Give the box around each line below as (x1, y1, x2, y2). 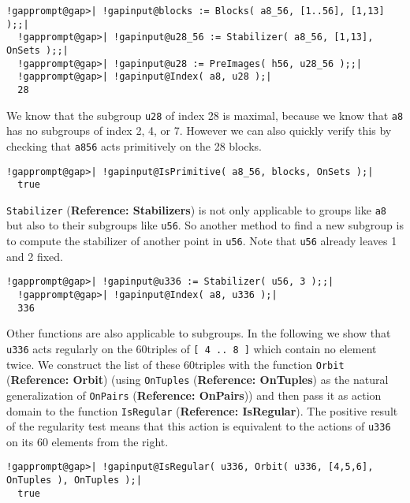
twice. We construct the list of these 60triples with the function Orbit (6, 356, 345, 372)
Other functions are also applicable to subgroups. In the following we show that (6, 325, 391, 341)
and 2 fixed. (6, 248, 63, 264)
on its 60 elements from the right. (6, 433, 169, 449)
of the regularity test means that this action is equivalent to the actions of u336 (6, 418, 391, 434)
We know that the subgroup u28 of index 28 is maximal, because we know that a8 (6, 106, 404, 123)
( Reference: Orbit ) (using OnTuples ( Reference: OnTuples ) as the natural (6, 371, 389, 388)
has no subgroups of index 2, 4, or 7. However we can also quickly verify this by (6, 122, 392, 139)
